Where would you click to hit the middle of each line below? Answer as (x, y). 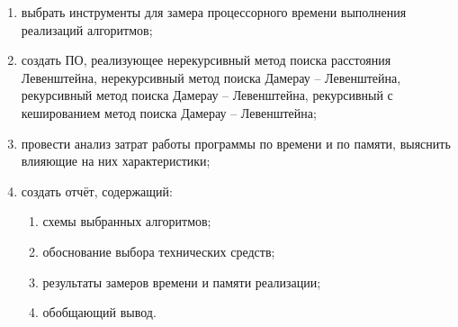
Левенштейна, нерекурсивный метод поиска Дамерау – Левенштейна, (211, 77)
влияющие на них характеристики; (116, 161)
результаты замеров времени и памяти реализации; (182, 282)
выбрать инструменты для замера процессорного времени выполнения (214, 12)
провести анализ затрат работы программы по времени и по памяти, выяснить (236, 143)
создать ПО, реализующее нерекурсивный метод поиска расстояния (206, 60)
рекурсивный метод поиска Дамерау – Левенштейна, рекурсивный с (207, 95)
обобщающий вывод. (99, 312)
